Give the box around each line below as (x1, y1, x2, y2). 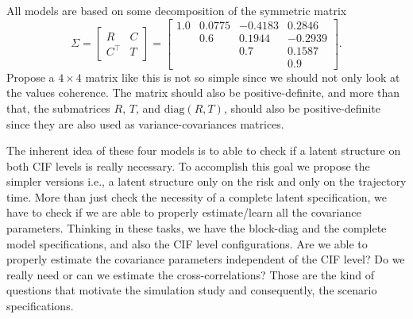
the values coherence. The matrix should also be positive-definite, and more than (6, 84, 400, 101)
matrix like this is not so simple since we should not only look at (85, 68, 400, 85)
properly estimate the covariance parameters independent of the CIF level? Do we (6, 251, 405, 267)
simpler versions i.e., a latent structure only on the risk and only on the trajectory (6, 173, 407, 190)
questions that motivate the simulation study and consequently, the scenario (6, 282, 377, 298)
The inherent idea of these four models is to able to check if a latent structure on (6, 142, 401, 159)
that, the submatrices (6, 99, 110, 116)
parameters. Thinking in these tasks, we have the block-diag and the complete (6, 220, 387, 236)
